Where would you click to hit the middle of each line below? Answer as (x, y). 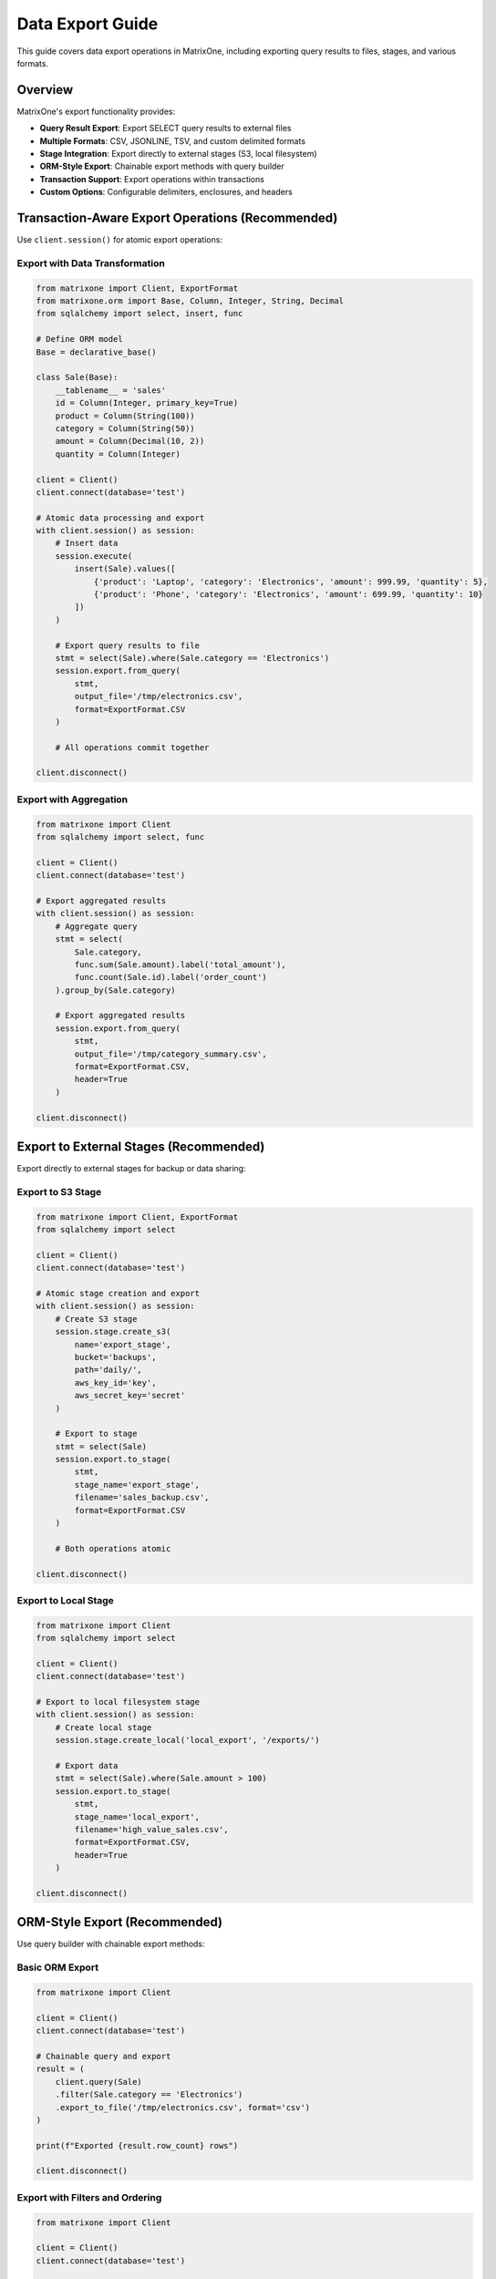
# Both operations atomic (113, 1548)
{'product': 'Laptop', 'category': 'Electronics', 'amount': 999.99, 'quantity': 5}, (290, 582)
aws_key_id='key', (115, 1382)
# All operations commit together (132, 747)
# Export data (87, 1766)
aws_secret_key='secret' (130, 1396)
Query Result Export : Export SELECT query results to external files (165, 129)
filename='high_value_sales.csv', (151, 1829)
